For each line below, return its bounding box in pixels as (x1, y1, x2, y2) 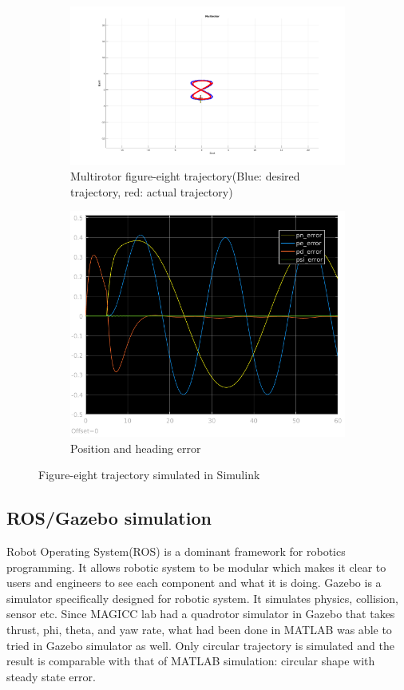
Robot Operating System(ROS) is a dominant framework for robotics (6, 543, 346, 560)
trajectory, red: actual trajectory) (70, 183, 233, 200)
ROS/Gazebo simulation (6, 506, 212, 530)
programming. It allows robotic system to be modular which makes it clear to (6, 558, 386, 575)
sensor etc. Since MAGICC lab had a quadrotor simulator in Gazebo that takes (6, 605, 395, 622)
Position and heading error (70, 439, 201, 456)
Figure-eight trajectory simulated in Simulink (38, 466, 260, 483)
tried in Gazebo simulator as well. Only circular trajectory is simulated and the (6, 636, 394, 653)
